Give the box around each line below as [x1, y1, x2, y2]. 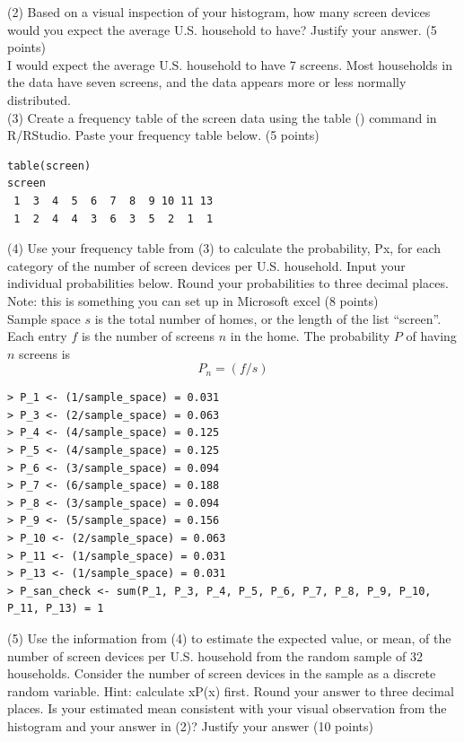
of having [406, 327, 457, 345]
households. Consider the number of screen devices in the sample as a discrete [7, 664, 436, 683]
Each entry [7, 327, 67, 345]
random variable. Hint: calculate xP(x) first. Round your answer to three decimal [7, 681, 454, 700]
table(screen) [7, 159, 92, 172]
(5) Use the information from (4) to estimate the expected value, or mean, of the [7, 629, 451, 647]
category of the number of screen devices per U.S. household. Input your [7, 256, 406, 275]
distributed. [7, 90, 71, 109]
